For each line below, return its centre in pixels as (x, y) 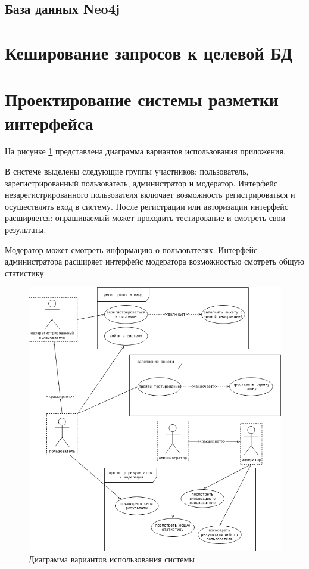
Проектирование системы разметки (142, 99)
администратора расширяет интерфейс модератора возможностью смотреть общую (155, 261)
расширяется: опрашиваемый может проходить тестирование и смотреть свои (145, 218)
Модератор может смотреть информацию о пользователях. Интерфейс (131, 249)
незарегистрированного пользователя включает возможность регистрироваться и (150, 195)
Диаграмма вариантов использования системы (112, 559)
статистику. (26, 273)
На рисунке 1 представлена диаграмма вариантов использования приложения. (145, 151)
